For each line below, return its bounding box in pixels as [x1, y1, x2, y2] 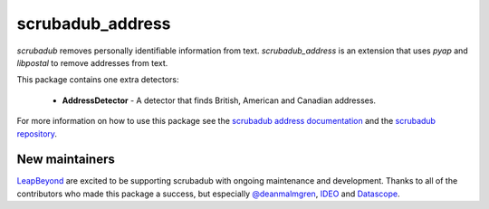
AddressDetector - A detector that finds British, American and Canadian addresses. [62, 95, 376, 106]
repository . [16, 128, 58, 139]
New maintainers [16, 152, 115, 167]
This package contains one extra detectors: [16, 74, 180, 85]
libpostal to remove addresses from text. [16, 57, 168, 68]
